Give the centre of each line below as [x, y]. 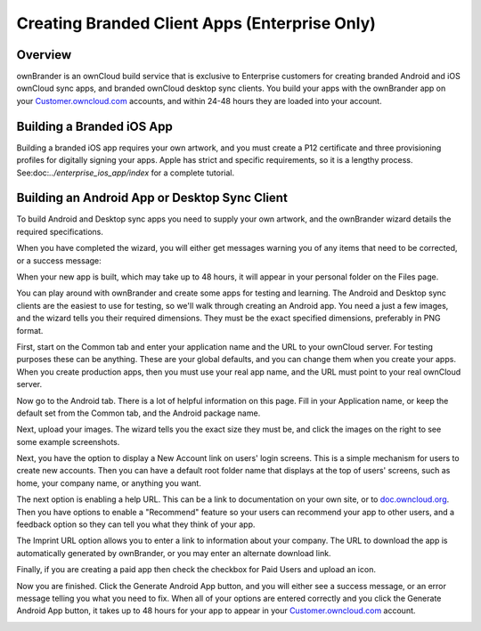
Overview [44, 55]
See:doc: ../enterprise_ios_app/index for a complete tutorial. [126, 173]
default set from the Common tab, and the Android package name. [139, 413]
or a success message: [59, 260]
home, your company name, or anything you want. [109, 483]
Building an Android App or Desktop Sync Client [152, 198]
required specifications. [60, 231]
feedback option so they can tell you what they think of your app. [136, 524]
